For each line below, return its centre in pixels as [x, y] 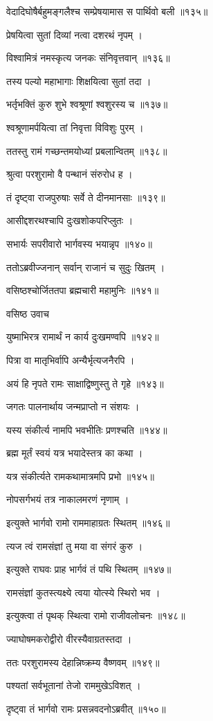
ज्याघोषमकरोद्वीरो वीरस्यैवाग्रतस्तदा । [69, 639]
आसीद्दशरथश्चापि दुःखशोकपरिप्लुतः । [70, 220]
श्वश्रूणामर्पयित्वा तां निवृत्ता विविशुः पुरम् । [75, 127]
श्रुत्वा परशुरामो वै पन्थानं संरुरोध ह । [70, 174]
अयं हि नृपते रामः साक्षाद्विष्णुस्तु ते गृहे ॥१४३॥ [85, 383]
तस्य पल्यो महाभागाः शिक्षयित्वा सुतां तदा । [79, 81]
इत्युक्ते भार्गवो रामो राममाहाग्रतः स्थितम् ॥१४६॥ [88, 523]
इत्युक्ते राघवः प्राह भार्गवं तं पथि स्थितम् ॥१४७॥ [89, 569]
